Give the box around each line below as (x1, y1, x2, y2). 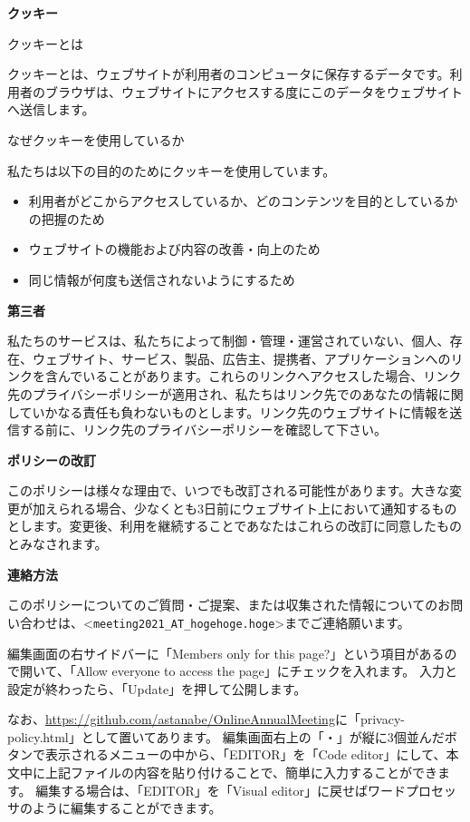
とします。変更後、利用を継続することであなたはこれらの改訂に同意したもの (7, 516, 463, 535)
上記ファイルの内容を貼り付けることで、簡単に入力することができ (44, 763, 438, 782)
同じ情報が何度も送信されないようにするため (28, 269, 295, 289)
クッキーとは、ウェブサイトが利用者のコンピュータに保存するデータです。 (7, 64, 450, 83)
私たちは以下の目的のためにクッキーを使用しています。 (7, 161, 336, 180)
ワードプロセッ (367, 780, 456, 799)
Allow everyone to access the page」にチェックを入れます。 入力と (75, 661, 457, 680)
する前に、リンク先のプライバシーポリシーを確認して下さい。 (19, 420, 387, 439)
